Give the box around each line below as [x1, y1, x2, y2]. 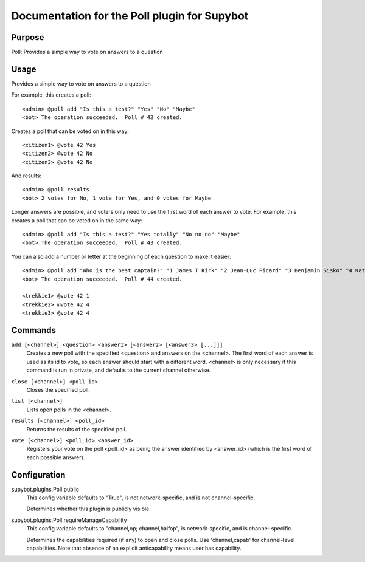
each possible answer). [26, 453, 85, 461]
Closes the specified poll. [26, 386, 91, 394]
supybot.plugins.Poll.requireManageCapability [11, 516, 127, 524]
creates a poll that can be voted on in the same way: [11, 216, 142, 224]
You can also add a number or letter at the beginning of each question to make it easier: [11, 253, 231, 260]
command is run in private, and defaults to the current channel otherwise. [26, 366, 211, 374]
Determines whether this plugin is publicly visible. [26, 505, 151, 513]
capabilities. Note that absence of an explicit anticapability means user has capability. [26, 544, 242, 552]
